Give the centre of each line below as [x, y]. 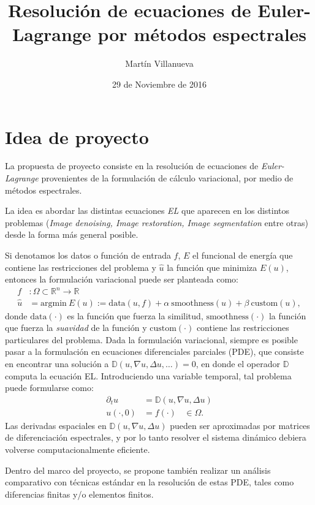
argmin [54, 303]
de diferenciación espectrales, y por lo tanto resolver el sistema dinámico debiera [156, 437]
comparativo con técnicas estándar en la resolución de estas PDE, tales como [150, 482]
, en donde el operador [238, 363]
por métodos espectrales [202, 34]
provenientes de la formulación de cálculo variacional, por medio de [167, 178]
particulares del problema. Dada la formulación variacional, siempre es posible [151, 339]
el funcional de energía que [243, 255]
